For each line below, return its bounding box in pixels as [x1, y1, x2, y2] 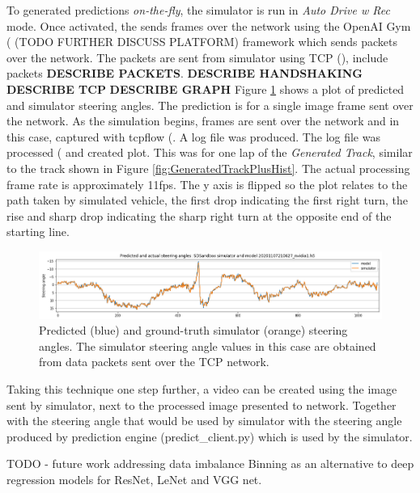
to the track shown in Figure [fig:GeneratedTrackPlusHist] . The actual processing [6, 159, 410, 176]
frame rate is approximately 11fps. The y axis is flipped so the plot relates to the [6, 175, 408, 192]
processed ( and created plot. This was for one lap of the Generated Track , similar [6, 144, 413, 161]
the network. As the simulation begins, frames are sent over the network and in [6, 112, 400, 129]
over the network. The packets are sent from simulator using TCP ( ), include [6, 48, 388, 65]
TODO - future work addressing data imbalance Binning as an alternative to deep [6, 455, 414, 472]
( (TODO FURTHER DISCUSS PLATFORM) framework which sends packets [6, 33, 397, 50]
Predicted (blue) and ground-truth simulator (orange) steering [39, 322, 348, 339]
